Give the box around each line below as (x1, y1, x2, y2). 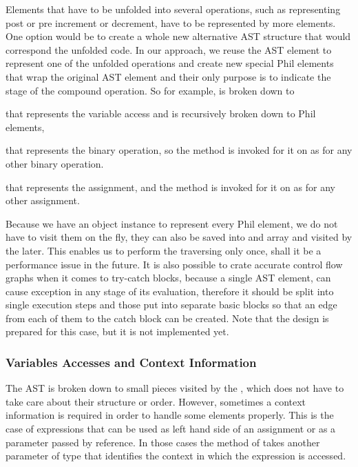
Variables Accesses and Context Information (6, 353, 257, 370)
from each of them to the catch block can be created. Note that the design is (6, 310, 329, 325)
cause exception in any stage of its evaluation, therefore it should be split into (6, 284, 334, 298)
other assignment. (6, 193, 80, 208)
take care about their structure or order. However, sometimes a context (6, 394, 306, 408)
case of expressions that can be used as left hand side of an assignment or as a (6, 421, 336, 436)
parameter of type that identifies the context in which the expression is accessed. (6, 448, 346, 463)
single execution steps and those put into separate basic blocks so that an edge (6, 297, 337, 312)
